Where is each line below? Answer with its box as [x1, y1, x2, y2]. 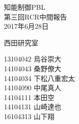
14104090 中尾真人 [4, 83, 61, 93]
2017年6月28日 [4, 21, 49, 31]
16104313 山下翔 [4, 111, 54, 121]
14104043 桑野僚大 [4, 63, 61, 73]
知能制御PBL [4, 2, 46, 12]
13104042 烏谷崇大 [4, 54, 61, 64]
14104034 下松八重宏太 [4, 73, 75, 83]
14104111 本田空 [4, 92, 54, 102]
